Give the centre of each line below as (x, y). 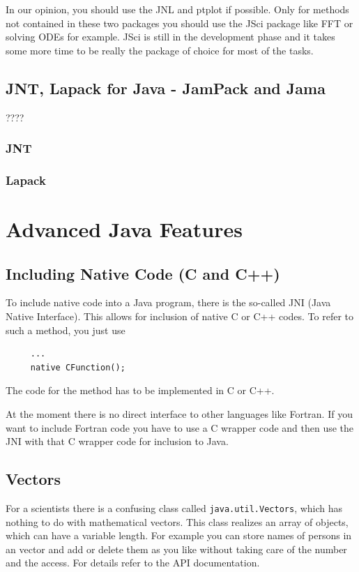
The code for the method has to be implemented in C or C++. (140, 390)
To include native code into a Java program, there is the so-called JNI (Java (168, 302)
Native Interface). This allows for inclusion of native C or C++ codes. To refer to (180, 316)
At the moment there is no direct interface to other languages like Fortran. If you (179, 414)
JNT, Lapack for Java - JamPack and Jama (166, 88)
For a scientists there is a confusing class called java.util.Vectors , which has (174, 507)
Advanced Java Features (124, 229)
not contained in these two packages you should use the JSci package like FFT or (179, 23)
